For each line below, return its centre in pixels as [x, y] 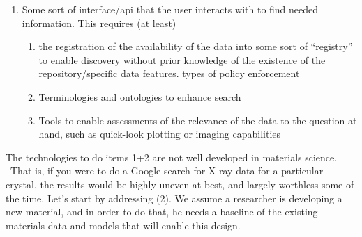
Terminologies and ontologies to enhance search [140, 96]
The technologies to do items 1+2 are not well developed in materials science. [172, 157]
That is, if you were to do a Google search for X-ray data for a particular [167, 171]
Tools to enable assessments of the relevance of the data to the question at [198, 120]
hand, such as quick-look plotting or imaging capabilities [160, 134]
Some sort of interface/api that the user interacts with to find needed [170, 9]
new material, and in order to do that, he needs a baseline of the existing [162, 212]
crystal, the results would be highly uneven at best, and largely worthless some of [180, 184]
